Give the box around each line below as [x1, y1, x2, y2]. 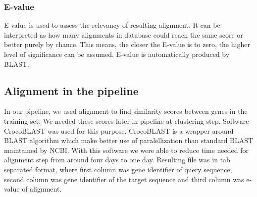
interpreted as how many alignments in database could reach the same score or [4, 29, 243, 40]
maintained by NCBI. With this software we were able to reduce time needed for [4, 145, 249, 155]
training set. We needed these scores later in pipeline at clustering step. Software [4, 115, 249, 126]
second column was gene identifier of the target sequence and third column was [4, 174, 244, 184]
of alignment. [22, 184, 62, 194]
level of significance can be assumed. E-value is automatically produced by [4, 49, 230, 59]
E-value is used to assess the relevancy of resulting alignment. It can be [4, 20, 220, 30]
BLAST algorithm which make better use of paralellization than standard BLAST [4, 135, 254, 146]
